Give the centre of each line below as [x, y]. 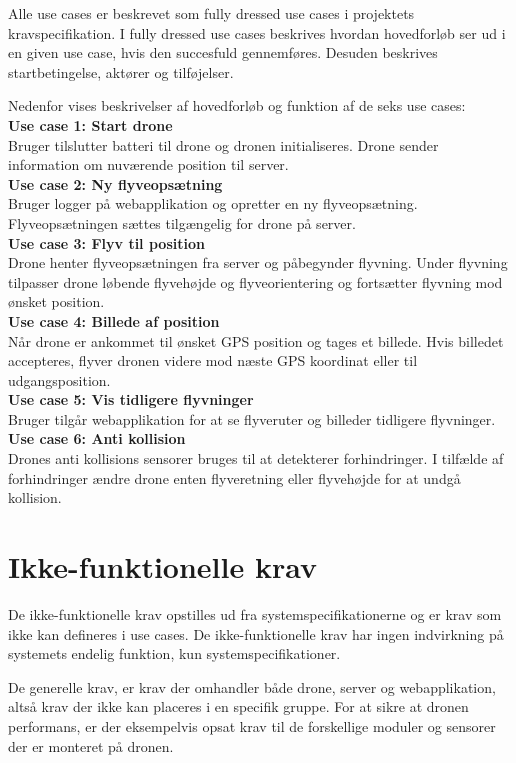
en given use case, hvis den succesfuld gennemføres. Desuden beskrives [223, 52]
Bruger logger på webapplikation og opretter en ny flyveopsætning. [213, 203]
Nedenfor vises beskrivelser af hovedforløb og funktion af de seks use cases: [237, 105]
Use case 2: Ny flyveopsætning [115, 183]
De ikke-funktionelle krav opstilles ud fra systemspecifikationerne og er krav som [255, 613]
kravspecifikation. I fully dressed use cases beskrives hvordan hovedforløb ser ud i [257, 32]
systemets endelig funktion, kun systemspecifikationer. [174, 653]
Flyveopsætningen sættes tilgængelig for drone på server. [182, 222]
